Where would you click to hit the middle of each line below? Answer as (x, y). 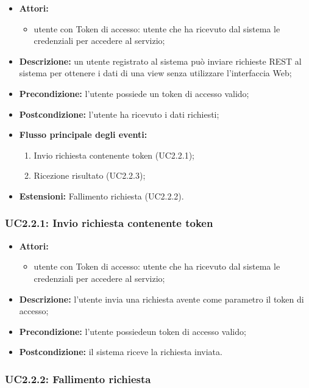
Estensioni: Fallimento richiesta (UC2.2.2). (101, 196)
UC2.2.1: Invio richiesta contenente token (109, 223)
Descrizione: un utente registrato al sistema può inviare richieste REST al (160, 61)
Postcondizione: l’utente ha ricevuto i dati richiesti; (119, 114)
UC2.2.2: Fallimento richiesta (78, 379)
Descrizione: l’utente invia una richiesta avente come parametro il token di (162, 299)
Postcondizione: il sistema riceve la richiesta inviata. (121, 352)
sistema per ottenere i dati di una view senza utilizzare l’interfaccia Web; (155, 73)
